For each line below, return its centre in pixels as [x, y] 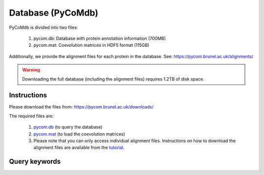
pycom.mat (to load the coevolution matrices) [79, 134]
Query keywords [35, 162]
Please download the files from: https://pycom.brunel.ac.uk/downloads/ [81, 107]
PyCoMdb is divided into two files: [44, 27]
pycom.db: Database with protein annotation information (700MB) [100, 38]
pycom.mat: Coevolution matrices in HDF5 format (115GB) [91, 45]
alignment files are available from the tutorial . [79, 148]
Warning [31, 70]
